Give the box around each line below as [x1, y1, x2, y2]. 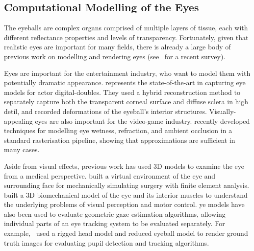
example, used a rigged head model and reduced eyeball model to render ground [4, 228, 248, 238]
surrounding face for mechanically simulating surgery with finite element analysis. [4, 180, 249, 190]
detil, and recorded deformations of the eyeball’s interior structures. [4, 106, 207, 116]
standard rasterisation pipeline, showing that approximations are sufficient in [4, 135, 235, 145]
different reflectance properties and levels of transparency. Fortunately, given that [4, 32, 249, 42]
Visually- [209, 106, 236, 116]
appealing [4, 115, 33, 126]
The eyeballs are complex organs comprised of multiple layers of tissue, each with [4, 23, 248, 33]
